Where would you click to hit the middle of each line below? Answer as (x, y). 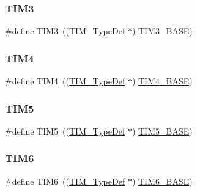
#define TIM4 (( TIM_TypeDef (65, 81)
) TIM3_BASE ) (162, 31)
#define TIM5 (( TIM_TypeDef (65, 131)
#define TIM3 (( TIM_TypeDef (65, 31)
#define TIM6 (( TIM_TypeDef (65, 181)
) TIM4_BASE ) (162, 81)
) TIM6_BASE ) (162, 181)
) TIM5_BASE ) (162, 131)
